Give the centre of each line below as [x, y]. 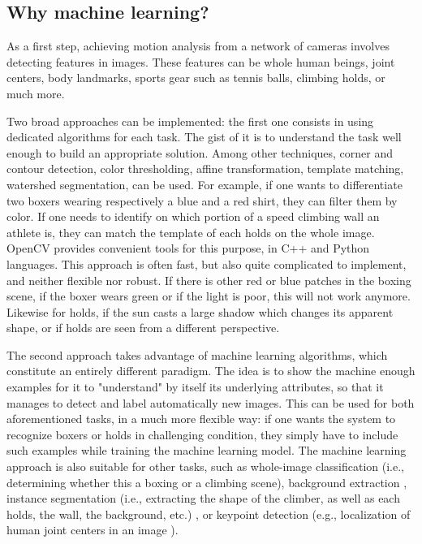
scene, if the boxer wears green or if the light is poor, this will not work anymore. [209, 296]
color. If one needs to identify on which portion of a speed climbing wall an [193, 216]
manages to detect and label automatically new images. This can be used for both [211, 402]
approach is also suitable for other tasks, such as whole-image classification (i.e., [205, 466]
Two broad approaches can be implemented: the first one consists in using [190, 121]
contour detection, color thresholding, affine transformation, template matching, [205, 168]
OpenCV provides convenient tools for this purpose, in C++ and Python [188, 248]
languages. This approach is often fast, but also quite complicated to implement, [207, 263]
